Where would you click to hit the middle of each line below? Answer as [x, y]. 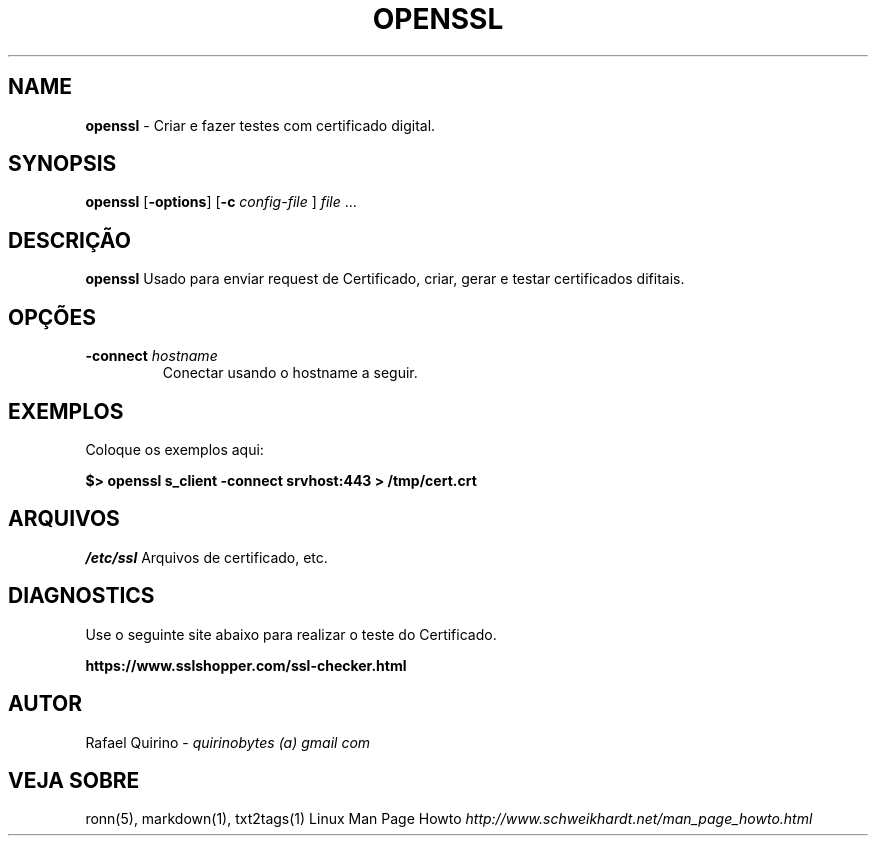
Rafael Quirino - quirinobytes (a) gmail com [228, 742]
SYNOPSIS [62, 164]
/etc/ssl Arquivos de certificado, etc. [206, 557]
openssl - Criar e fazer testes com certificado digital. [260, 125]
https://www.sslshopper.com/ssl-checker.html [246, 665]
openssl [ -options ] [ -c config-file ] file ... [221, 202]
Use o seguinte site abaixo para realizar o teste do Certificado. [291, 634]
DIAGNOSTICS [81, 596]
